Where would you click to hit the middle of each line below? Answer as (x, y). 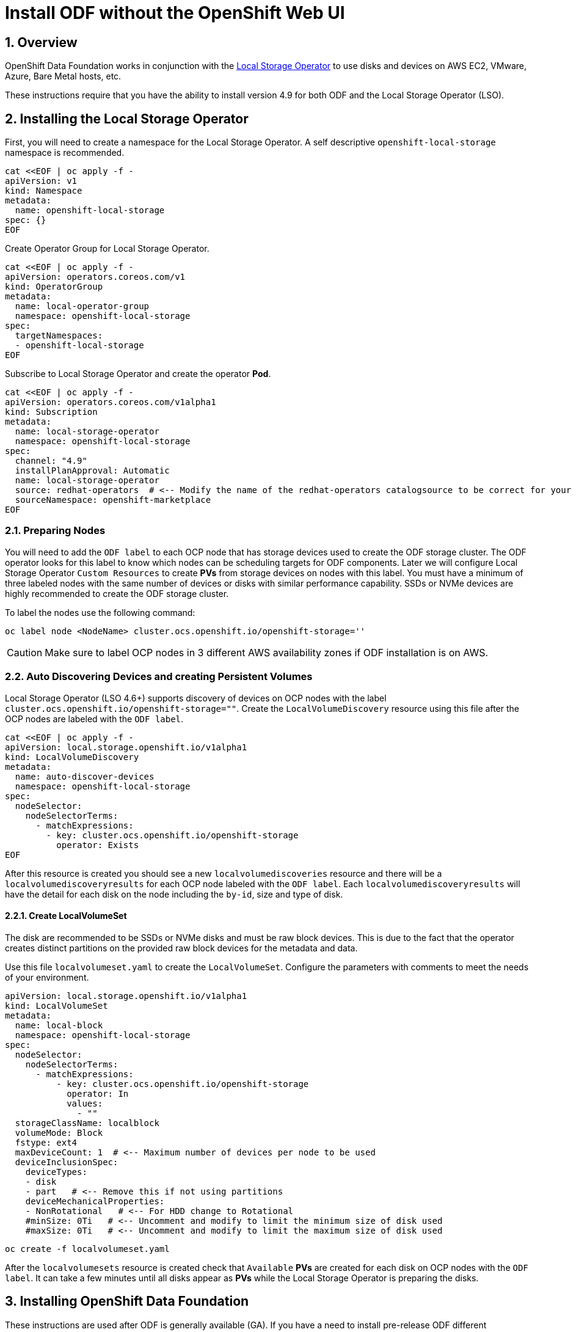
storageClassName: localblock (87, 1123)
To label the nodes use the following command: (100, 612)
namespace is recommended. (65, 153)
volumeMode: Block (59, 1133)
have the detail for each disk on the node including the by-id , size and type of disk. (174, 894)
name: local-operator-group (82, 306)
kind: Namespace (44, 191)
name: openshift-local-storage (90, 210)
